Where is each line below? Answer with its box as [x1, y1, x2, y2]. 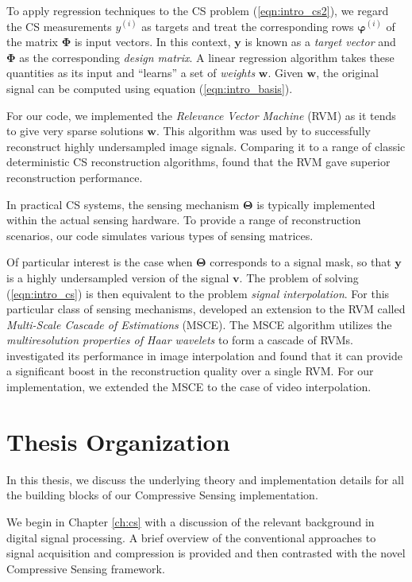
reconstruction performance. [6, 169, 143, 185]
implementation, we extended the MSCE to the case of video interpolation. [6, 378, 372, 395]
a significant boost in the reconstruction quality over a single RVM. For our [6, 363, 374, 379]
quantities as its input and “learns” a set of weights [6, 64, 256, 81]
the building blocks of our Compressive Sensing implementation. [6, 487, 318, 503]
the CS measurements [6, 17, 112, 34]
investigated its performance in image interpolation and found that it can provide [6, 347, 402, 363]
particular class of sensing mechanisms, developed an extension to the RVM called [6, 301, 406, 317]
